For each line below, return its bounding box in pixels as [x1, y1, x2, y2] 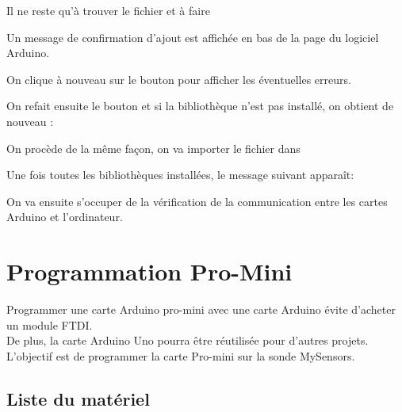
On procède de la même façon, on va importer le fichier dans [6, 139, 301, 156]
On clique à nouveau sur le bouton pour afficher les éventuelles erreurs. [6, 71, 351, 87]
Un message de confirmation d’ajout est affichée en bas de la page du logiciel [6, 29, 379, 45]
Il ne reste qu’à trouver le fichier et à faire [6, 2, 210, 18]
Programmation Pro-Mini [6, 255, 293, 288]
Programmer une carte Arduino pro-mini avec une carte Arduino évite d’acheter [6, 301, 396, 318]
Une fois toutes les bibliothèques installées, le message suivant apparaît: [6, 166, 354, 183]
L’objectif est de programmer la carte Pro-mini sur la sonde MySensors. [6, 347, 355, 364]
